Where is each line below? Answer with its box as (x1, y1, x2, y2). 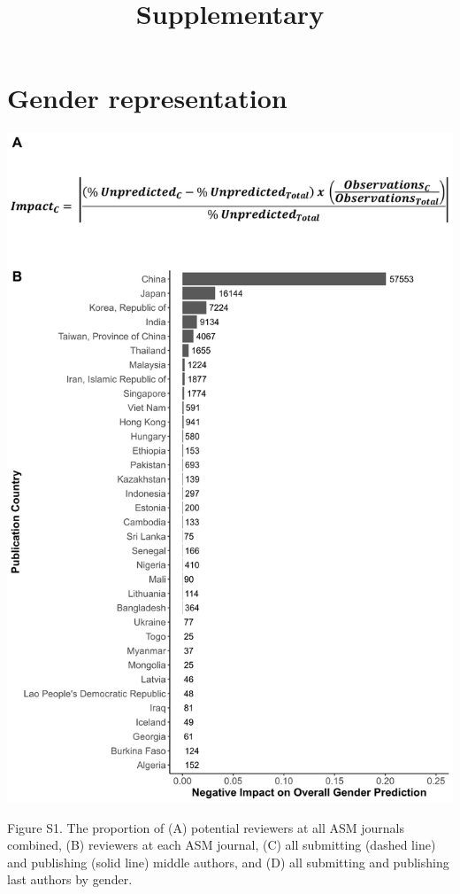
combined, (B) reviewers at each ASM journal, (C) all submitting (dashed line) (7, 836, 436, 854)
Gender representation (7, 80, 287, 116)
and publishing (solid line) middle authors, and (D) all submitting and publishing (7, 852, 449, 871)
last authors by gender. (7, 870, 133, 889)
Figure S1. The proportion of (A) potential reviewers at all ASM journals (7, 818, 405, 836)
